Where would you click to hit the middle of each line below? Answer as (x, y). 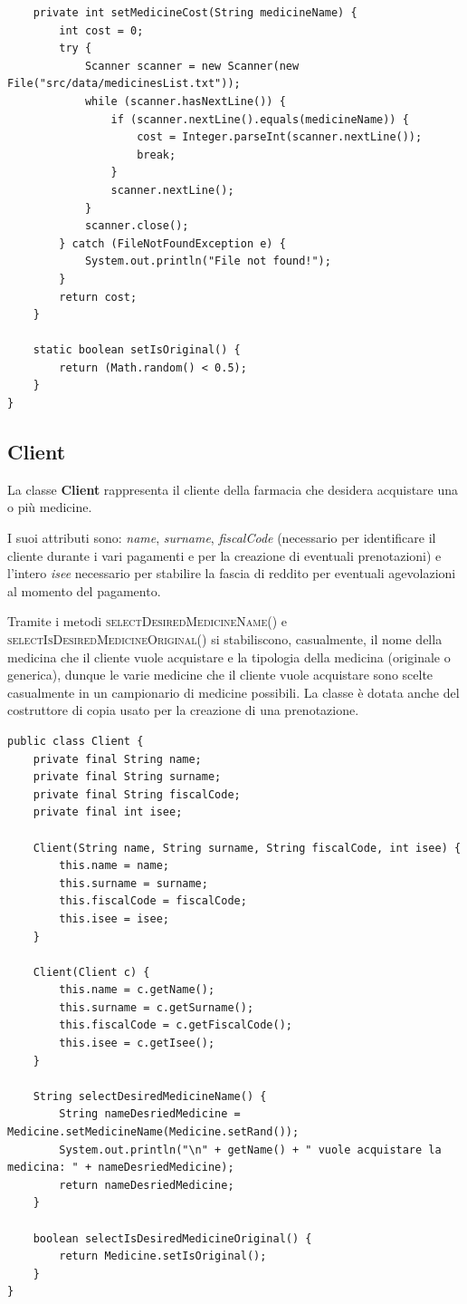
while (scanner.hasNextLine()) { (185, 101)
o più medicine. (50, 507)
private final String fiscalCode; (137, 794)
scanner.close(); (137, 226)
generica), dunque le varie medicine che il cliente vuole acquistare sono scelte (220, 675)
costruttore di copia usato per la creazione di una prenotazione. (183, 710)
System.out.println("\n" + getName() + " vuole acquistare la (250, 1149)
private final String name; (117, 759)
